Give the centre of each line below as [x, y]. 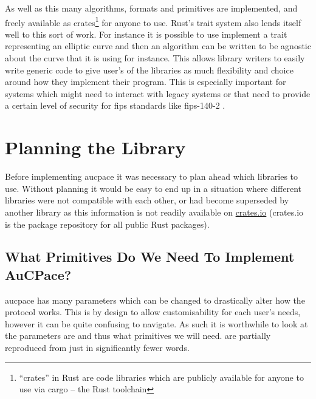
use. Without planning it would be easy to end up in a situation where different [153, 188]
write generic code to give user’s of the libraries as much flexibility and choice [149, 70]
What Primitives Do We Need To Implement [150, 257]
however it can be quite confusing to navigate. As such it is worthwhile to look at [156, 323]
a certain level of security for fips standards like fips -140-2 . [115, 105]
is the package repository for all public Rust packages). [107, 224]
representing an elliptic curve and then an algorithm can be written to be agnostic [158, 46]
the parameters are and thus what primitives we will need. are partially [138, 336]
